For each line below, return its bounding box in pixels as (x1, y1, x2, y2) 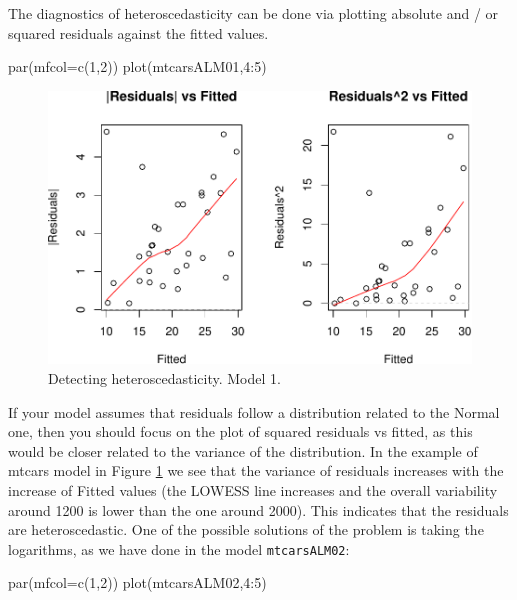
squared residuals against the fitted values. (8, 22, 269, 43)
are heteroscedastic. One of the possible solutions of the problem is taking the (8, 519, 484, 540)
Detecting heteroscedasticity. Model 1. (48, 368, 281, 389)
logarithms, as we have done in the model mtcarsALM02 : (8, 538, 350, 559)
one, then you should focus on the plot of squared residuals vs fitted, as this (8, 421, 473, 442)
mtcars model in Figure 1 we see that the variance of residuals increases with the (8, 460, 504, 481)
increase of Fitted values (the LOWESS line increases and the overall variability (8, 480, 498, 500)
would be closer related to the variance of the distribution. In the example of (8, 440, 478, 461)
